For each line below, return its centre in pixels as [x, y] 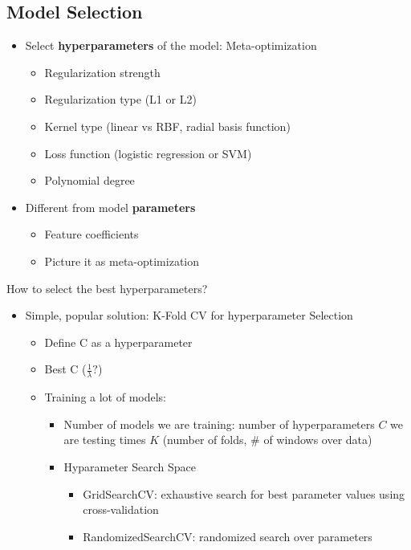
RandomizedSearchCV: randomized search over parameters [228, 536]
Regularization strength [102, 72]
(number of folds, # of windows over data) [267, 440]
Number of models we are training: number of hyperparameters [219, 424]
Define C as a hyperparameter [118, 342]
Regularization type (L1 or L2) [120, 99]
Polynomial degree [90, 180]
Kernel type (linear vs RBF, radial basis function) [167, 126]
